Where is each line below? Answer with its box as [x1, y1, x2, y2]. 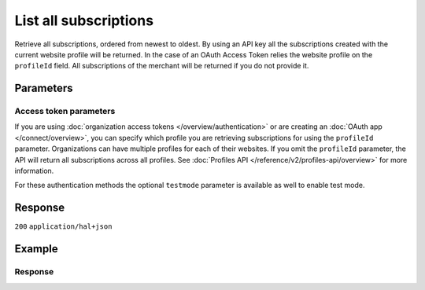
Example [14, 242, 58, 255]
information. [14, 166, 54, 176]
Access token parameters [14, 106, 116, 117]
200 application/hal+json [14, 222, 113, 231]
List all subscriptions [14, 12, 153, 29]
